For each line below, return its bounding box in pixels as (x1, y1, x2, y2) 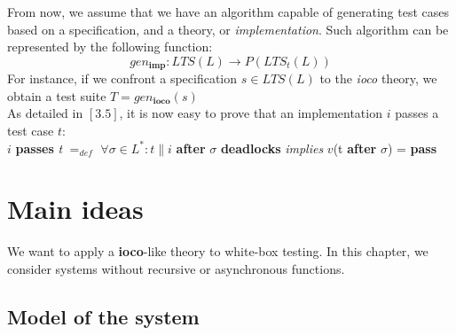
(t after (333, 138, 377, 157)
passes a (395, 104, 439, 122)
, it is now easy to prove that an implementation (119, 104, 382, 122)
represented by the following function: (7, 37, 213, 56)
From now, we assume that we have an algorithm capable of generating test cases (7, 3, 450, 20)
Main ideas (7, 191, 144, 227)
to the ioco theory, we (319, 69, 437, 88)
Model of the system (7, 302, 200, 330)
